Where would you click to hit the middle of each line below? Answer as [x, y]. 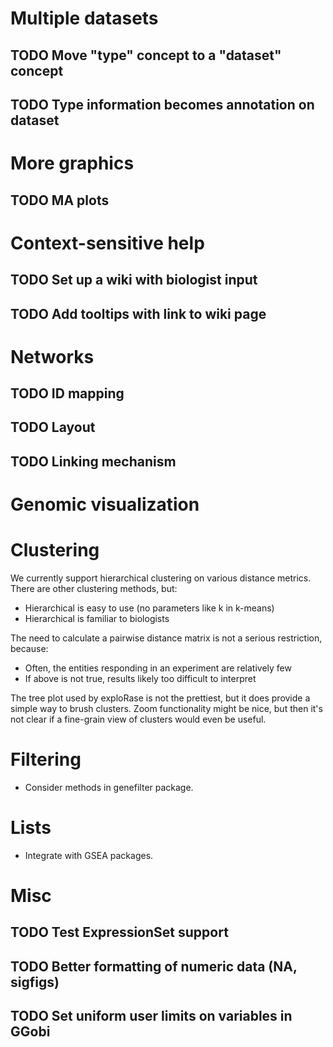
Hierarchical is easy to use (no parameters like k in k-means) [149, 608]
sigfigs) [35, 982]
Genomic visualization [105, 504]
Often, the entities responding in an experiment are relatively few [158, 668]
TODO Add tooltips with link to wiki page [138, 313]
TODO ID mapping [67, 393]
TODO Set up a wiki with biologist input [134, 280]
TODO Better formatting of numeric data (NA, [154, 966]
